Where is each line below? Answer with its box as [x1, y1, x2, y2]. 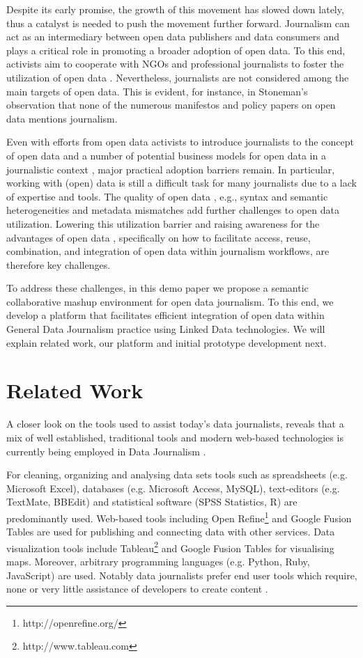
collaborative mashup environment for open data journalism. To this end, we [6, 294, 334, 308]
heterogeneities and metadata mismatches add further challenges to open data [6, 203, 339, 217]
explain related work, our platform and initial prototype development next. [6, 335, 327, 350]
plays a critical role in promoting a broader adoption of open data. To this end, [6, 42, 346, 57]
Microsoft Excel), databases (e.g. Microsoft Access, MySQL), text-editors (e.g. [6, 480, 340, 495]
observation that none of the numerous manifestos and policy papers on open [6, 97, 336, 112]
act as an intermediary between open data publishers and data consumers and [6, 29, 340, 44]
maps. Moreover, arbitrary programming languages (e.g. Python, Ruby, [6, 554, 310, 569]
